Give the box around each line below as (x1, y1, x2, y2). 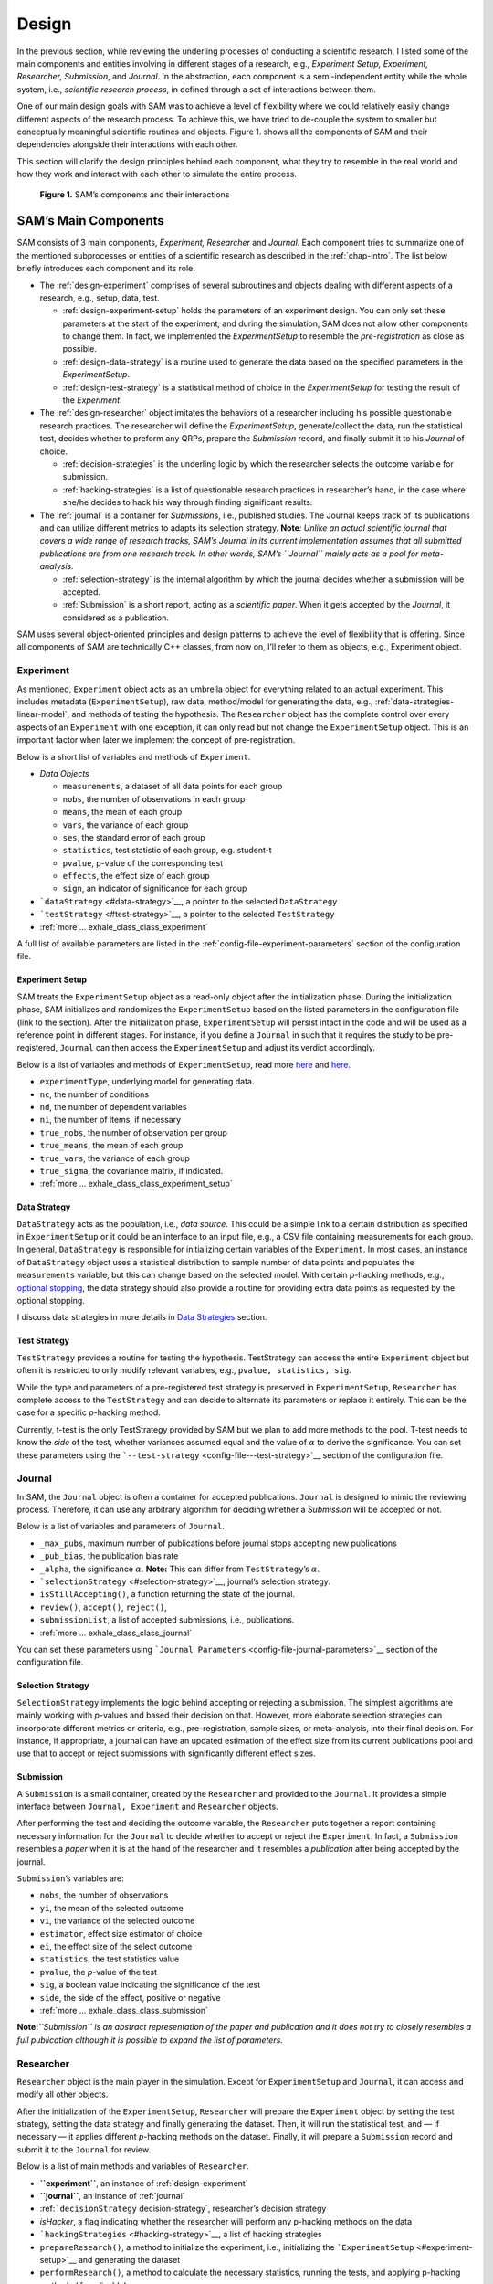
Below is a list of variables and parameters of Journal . (16, 1521, 226, 1532)
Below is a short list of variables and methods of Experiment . (16, 751, 251, 762)
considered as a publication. (62, 612, 169, 623)
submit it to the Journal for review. (16, 2143, 151, 2155)
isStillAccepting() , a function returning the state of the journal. (39, 1589, 296, 1600)
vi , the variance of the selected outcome (39, 1915, 195, 1927)
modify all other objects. (16, 2088, 109, 2100)
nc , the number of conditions (39, 1088, 150, 1100)
